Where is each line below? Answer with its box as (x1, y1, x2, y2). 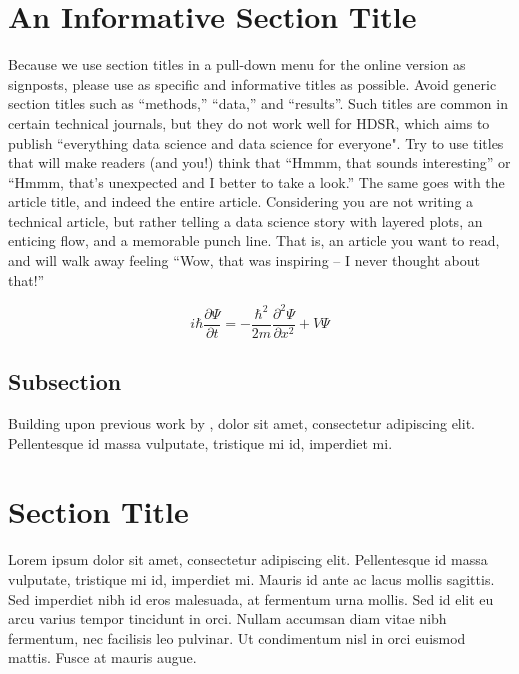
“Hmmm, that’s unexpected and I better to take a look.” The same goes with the (8, 171, 505, 192)
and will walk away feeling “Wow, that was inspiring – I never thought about (8, 250, 480, 271)
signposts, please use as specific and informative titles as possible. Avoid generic (8, 73, 497, 94)
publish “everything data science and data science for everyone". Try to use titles (8, 132, 504, 153)
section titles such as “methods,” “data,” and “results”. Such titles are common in (8, 93, 508, 114)
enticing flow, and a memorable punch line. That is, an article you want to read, (8, 230, 500, 251)
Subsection (8, 366, 122, 397)
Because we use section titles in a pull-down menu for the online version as (8, 54, 466, 75)
